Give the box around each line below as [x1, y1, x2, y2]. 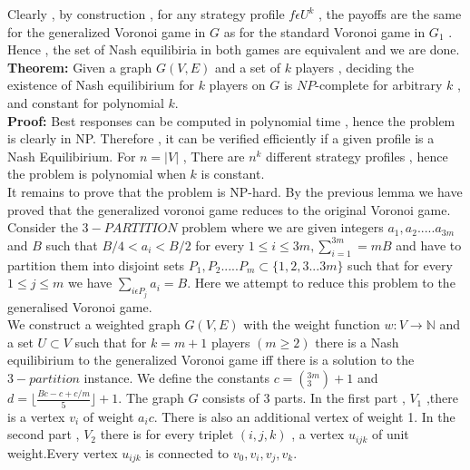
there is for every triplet [100, 425, 234, 444]
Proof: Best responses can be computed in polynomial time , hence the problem [7, 111, 455, 130]
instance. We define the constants [83, 367, 269, 387]
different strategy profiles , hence [266, 146, 448, 165]
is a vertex [7, 406, 65, 426]
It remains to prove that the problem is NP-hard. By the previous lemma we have [7, 181, 463, 201]
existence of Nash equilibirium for [7, 75, 194, 94]
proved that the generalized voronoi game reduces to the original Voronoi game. [7, 200, 451, 219]
